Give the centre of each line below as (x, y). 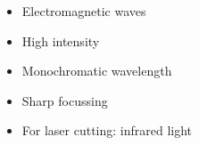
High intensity (61, 40)
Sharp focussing (65, 100)
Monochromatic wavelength (97, 71)
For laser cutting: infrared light (107, 130)
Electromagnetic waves (84, 11)
